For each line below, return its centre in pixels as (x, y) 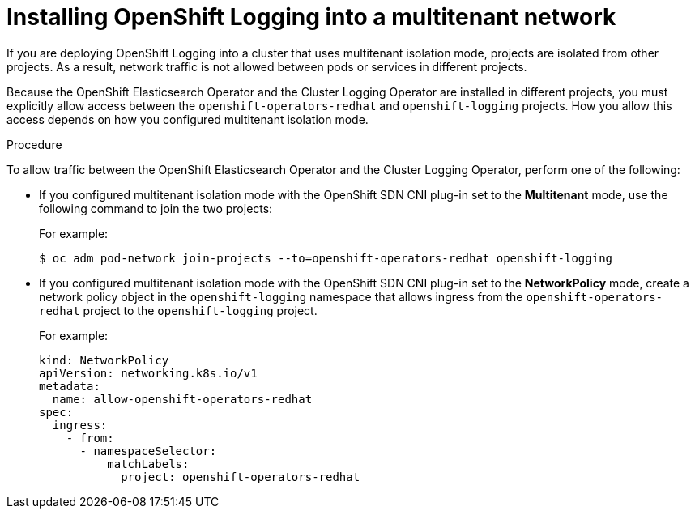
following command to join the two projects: (156, 208)
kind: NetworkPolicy (104, 360)
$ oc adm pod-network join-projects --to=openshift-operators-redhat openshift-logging (326, 258)
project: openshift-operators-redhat (241, 477)
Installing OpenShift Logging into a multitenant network (311, 17)
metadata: (70, 386)
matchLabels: (148, 464)
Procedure (34, 144)
